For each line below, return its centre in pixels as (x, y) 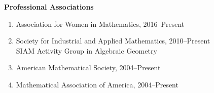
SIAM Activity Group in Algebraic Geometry (86, 50)
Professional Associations (49, 7)
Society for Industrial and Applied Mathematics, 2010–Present (113, 41)
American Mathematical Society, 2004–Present (88, 67)
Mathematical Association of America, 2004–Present (97, 84)
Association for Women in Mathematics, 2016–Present (100, 24)
